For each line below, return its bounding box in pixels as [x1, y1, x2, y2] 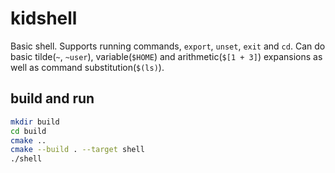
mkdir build [10, 117, 60, 127]
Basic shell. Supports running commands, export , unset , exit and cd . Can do [10, 40, 326, 52]
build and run [10, 90, 95, 107]
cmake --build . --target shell [10, 145, 145, 155]
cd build [10, 126, 47, 136]
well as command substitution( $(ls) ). [10, 61, 165, 73]
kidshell [10, 7, 78, 30]
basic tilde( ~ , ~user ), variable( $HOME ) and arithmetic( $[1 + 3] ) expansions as [10, 50, 323, 62]
